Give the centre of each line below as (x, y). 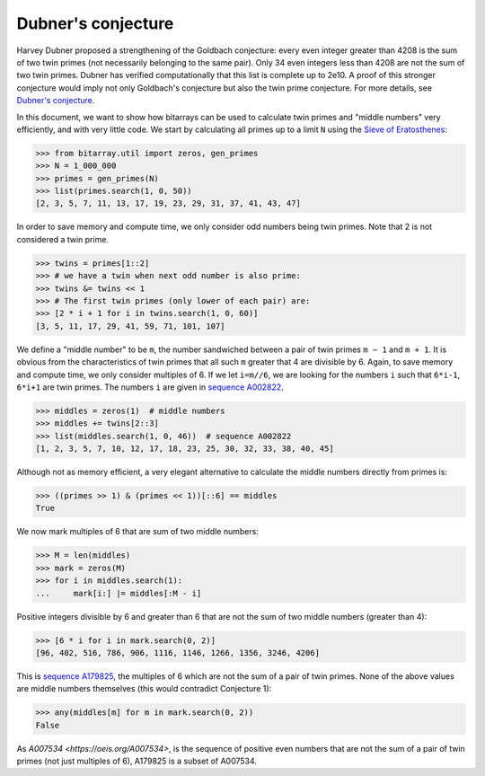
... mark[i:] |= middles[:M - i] (119, 593)
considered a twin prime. (63, 239)
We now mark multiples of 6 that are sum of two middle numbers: (138, 532)
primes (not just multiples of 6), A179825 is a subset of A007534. (137, 761)
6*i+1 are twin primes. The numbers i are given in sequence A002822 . (150, 387)
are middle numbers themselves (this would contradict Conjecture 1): (144, 689)
